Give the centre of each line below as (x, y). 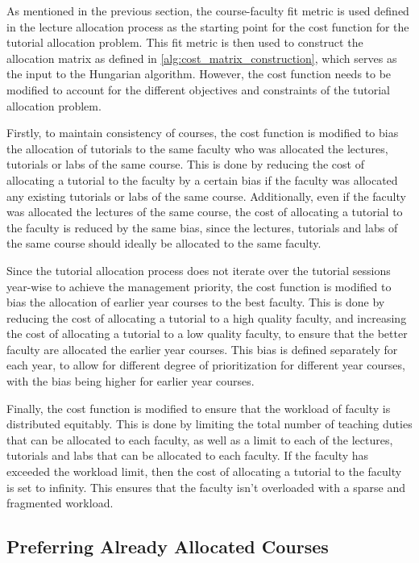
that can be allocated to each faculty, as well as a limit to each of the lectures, (200, 439)
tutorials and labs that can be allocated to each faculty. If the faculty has (188, 455)
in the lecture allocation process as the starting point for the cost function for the (208, 26)
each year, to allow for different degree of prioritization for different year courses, (206, 365)
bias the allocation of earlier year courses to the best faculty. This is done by (196, 302)
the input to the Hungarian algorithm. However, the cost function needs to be (199, 74)
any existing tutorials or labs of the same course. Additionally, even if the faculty (206, 196)
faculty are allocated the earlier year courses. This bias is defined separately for (202, 349)
